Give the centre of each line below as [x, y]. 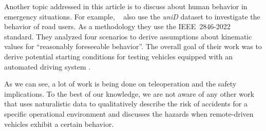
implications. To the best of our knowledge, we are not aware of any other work [129, 93]
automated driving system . [47, 66]
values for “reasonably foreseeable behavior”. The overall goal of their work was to [133, 46]
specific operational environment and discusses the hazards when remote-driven [129, 113]
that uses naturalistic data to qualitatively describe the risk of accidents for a [126, 104]
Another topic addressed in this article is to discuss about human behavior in [126, 6]
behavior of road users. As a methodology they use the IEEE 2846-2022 [117, 26]
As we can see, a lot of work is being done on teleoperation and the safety [120, 84]
